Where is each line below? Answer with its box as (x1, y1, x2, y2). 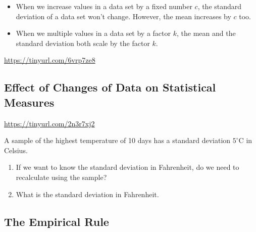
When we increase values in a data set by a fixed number (16, 1, 192, 11)
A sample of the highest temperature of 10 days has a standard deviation (4, 135, 231, 146)
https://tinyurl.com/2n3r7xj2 (4, 118, 95, 128)
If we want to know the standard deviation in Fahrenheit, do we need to (16, 162, 239, 172)
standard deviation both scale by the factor (16, 37, 150, 48)
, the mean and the (176, 28, 236, 38)
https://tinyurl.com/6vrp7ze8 (4, 55, 95, 65)
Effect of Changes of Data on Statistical (4, 79, 216, 95)
